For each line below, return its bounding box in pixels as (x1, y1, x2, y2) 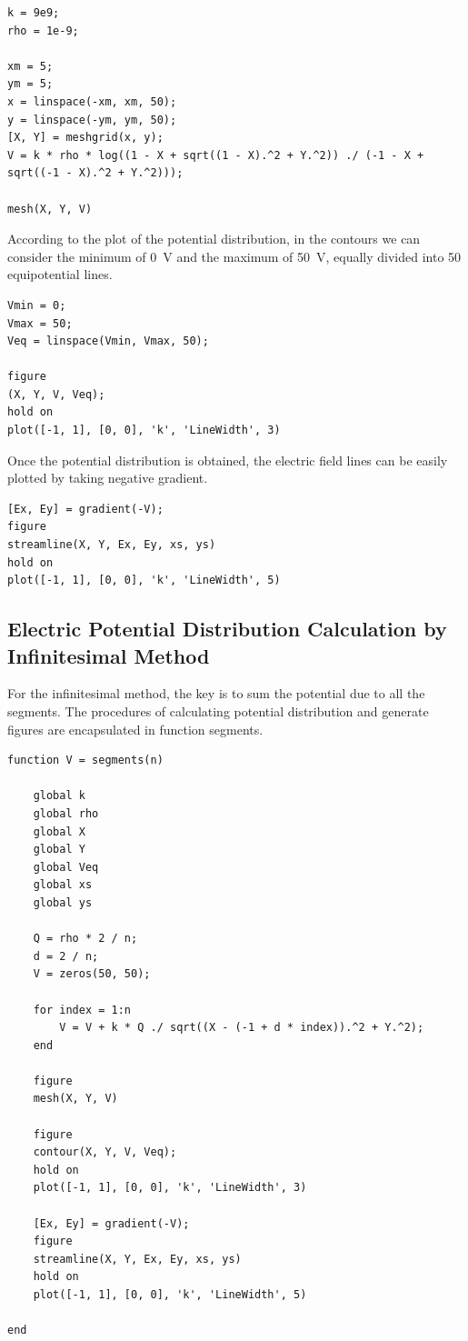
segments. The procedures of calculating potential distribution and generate (7, 702, 429, 720)
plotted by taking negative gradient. (7, 468, 208, 487)
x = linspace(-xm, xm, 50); (7, 95, 177, 108)
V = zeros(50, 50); (33, 967, 151, 981)
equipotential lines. (7, 265, 113, 284)
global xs (33, 878, 93, 892)
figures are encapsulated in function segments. (7, 719, 264, 738)
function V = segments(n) (7, 754, 164, 767)
